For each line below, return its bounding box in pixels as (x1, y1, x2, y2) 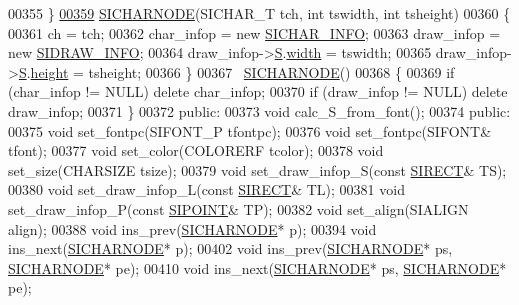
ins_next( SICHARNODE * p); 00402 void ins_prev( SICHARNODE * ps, (8, 238, 453, 259)
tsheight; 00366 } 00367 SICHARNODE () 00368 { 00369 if (88, 61, 455, 82)
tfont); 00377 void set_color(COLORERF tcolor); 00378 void (8, 140, 384, 161)
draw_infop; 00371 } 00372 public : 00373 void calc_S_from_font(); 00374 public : (8, 100, 511, 121)
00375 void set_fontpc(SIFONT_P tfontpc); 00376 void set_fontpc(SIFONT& (8, 120, 492, 141)
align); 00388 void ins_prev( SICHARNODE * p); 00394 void (8, 218, 377, 239)
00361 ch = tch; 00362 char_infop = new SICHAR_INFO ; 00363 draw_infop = (8, 22, 501, 43)
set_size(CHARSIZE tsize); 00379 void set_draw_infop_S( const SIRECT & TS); (8, 159, 507, 180)
